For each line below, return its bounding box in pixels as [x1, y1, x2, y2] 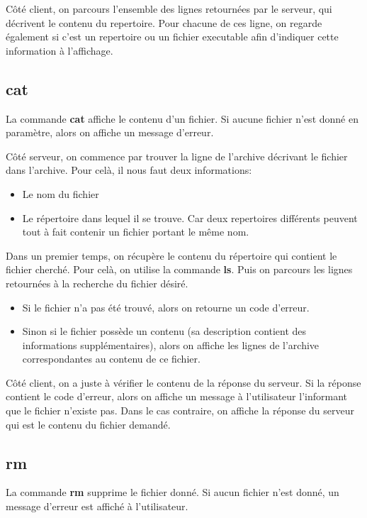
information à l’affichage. [6, 43, 113, 57]
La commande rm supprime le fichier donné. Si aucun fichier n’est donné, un [6, 485, 339, 500]
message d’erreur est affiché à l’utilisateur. [6, 499, 188, 514]
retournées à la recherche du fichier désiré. [6, 275, 188, 290]
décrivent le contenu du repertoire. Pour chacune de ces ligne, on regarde [6, 15, 322, 30]
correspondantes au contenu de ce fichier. [22, 351, 201, 366]
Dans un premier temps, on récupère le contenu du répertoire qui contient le [6, 248, 337, 263]
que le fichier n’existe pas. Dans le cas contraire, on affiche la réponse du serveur [6, 403, 354, 418]
